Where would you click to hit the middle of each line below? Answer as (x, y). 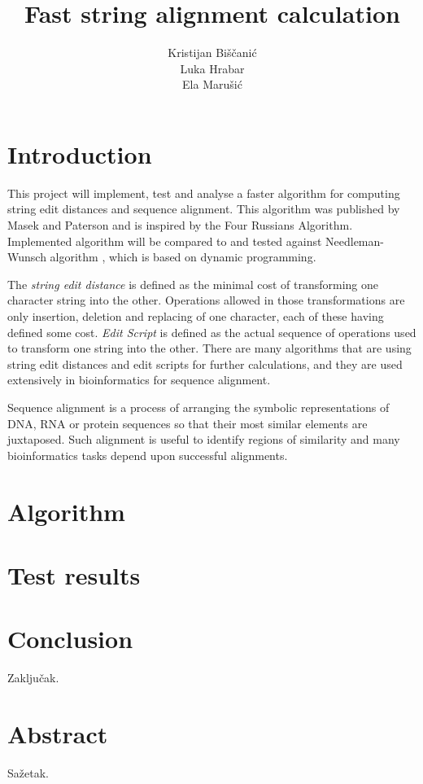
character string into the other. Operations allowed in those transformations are (206, 300)
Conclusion (70, 639)
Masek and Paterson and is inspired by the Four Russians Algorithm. (180, 225)
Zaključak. (33, 678)
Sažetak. (28, 772)
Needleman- (355, 241)
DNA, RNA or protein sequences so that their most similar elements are (188, 423)
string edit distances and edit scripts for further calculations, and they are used (205, 364)
